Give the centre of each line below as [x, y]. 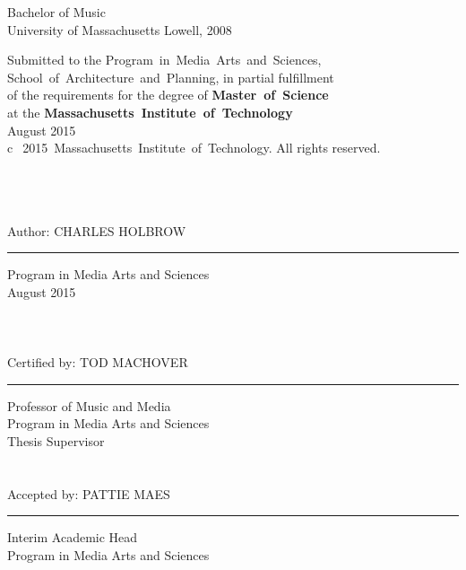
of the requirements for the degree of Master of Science [168, 95]
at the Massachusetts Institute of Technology [150, 112]
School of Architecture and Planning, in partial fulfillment [171, 77]
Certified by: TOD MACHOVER [98, 362]
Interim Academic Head [73, 537]
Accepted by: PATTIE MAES [89, 493]
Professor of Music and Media [89, 405]
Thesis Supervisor [56, 440]
